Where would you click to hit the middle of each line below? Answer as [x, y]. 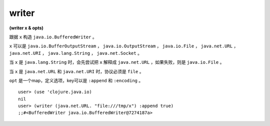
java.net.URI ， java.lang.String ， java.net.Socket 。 [76, 53]
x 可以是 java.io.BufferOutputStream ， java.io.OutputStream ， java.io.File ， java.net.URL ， [124, 46]
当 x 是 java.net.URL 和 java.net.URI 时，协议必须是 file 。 [76, 71]
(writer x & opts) [26, 28]
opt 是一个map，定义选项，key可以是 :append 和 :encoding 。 [76, 80]
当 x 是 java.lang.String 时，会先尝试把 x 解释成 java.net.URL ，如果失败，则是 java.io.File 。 [117, 62]
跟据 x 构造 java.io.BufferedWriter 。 [53, 37]
